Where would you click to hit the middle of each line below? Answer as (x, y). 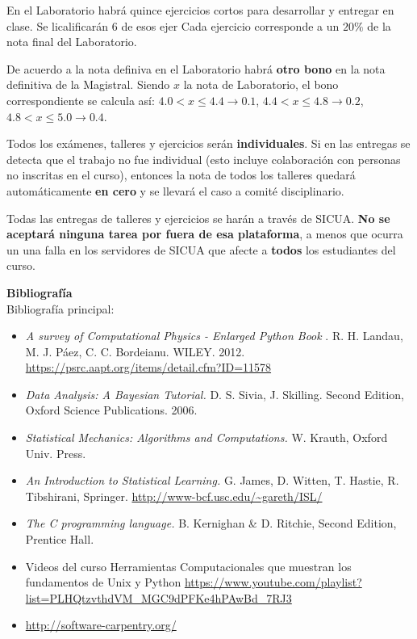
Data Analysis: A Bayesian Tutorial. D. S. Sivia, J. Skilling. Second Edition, (215, 394)
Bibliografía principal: (60, 308)
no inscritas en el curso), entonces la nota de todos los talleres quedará (181, 175)
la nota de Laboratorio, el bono (261, 84)
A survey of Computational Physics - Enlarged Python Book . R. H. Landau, (214, 336)
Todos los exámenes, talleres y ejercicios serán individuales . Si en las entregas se (208, 143)
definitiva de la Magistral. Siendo (88, 84)
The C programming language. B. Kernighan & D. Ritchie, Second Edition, (211, 523)
